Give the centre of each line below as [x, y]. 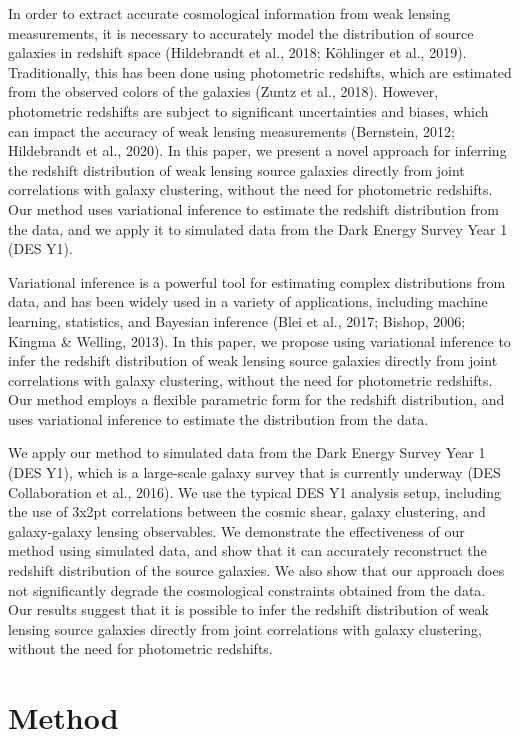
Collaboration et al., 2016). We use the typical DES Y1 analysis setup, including [255, 491]
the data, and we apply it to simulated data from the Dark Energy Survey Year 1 [258, 228]
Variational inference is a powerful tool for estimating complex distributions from [257, 281]
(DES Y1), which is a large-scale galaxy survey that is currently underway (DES [254, 472]
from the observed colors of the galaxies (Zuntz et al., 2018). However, [223, 91]
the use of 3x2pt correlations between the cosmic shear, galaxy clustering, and [247, 511]
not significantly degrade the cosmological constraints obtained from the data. [247, 589]
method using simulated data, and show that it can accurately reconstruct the [247, 550]
